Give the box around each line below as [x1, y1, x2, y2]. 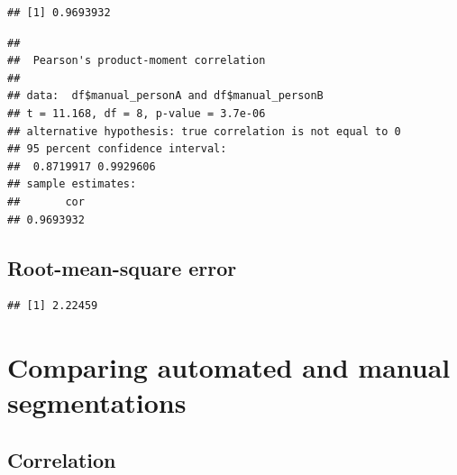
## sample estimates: [7, 178, 137, 191]
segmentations [7, 384, 187, 421]
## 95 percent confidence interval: [7, 142, 227, 156]
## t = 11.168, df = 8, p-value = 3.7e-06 [7, 106, 266, 120]
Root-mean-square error [7, 253, 237, 281]
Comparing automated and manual [7, 349, 451, 386]
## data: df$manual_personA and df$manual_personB [7, 89, 324, 103]
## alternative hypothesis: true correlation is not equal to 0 [7, 124, 401, 138]
